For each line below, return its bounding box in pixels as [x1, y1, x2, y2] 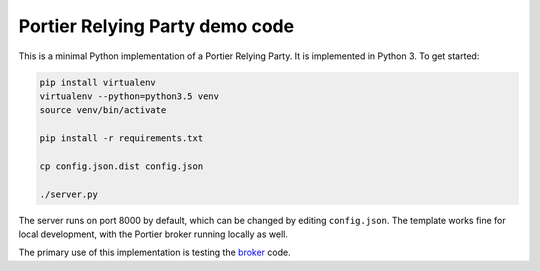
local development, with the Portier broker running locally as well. [18, 228, 289, 240]
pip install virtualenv [39, 76, 157, 88]
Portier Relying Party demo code [18, 15, 295, 37]
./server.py [39, 188, 99, 200]
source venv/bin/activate [39, 105, 167, 116]
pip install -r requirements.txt [39, 133, 204, 144]
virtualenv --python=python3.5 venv [39, 90, 220, 102]
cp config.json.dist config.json [39, 160, 204, 172]
